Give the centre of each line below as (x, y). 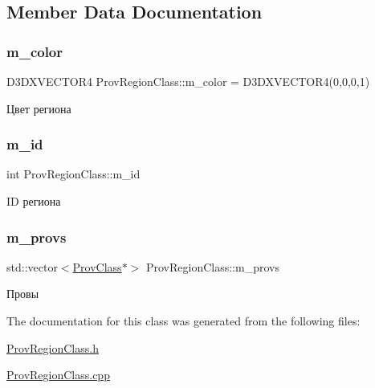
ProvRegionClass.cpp (58, 375)
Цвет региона (39, 108)
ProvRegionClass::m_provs (212, 266)
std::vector (32, 266)
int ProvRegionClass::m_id (73, 174)
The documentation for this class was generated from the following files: (183, 321)
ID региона (34, 201)
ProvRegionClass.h (53, 347)
